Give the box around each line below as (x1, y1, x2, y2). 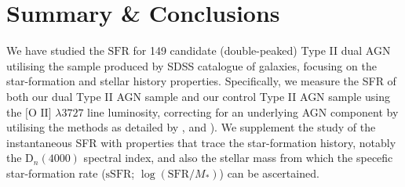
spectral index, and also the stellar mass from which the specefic (83, 149, 393, 166)
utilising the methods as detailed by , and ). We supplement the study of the (6, 119, 376, 135)
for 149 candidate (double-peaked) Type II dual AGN (133, 42, 391, 59)
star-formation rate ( (6, 164, 106, 181)
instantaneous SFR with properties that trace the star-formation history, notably (6, 134, 396, 150)
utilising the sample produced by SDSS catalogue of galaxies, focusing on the (6, 57, 377, 74)
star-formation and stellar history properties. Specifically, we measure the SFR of (6, 73, 396, 89)
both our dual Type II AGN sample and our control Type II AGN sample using (6, 88, 390, 104)
